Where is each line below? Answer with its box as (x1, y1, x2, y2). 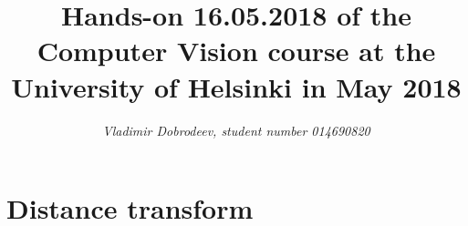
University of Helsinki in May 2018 (11, 67, 462, 105)
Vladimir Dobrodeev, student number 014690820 (102, 120, 370, 139)
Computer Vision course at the (36, 32, 436, 69)
